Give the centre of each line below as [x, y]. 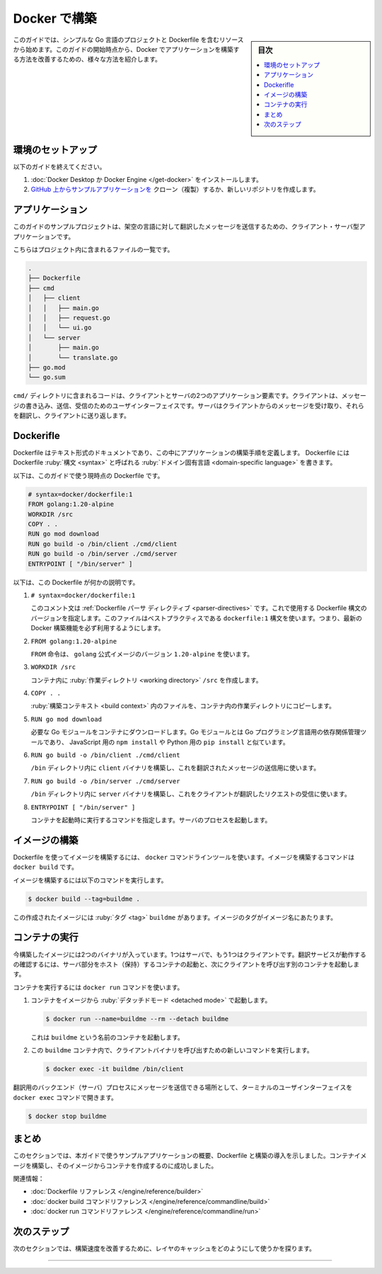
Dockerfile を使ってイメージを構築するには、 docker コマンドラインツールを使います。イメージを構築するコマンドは [184, 857]
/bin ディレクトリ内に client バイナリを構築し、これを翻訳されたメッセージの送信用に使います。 [175, 768]
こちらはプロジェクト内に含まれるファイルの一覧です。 [93, 250]
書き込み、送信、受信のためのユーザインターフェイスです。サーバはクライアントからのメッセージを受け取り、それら [195, 405]
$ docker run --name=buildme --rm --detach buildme [137, 1019]
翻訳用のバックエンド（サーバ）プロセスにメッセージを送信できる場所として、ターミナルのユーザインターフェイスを [183, 1088]
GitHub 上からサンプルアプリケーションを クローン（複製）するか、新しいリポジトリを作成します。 [175, 189]
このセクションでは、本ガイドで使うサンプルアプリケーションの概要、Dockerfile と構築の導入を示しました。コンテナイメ [190, 1156]
